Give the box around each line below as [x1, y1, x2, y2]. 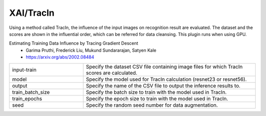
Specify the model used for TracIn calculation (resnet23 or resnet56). [86, 76, 247, 83]
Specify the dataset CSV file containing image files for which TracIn [86, 63, 243, 70]
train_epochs [12, 95, 42, 102]
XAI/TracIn [9, 7, 55, 18]
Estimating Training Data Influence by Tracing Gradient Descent [9, 40, 138, 46]
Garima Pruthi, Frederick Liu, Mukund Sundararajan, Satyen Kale [26, 47, 157, 53]
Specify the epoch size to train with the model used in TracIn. [86, 95, 229, 102]
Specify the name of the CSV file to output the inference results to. [86, 82, 241, 89]
